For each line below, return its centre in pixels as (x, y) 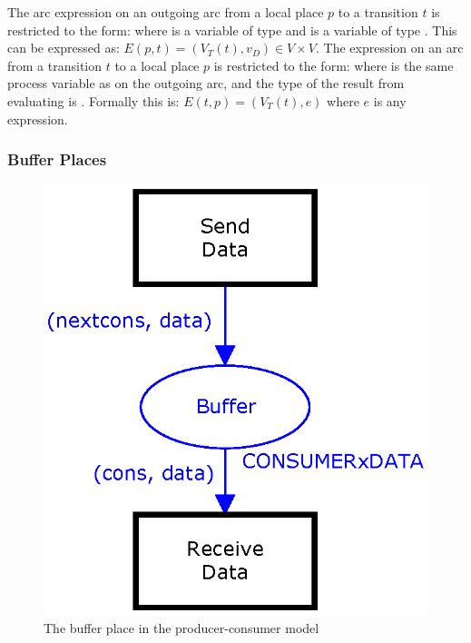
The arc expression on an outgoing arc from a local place (166, 12)
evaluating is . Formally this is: (93, 100)
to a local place (157, 65)
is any (390, 100)
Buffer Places (57, 159)
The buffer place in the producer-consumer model (182, 627)
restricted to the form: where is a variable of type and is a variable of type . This (232, 30)
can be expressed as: (64, 48)
